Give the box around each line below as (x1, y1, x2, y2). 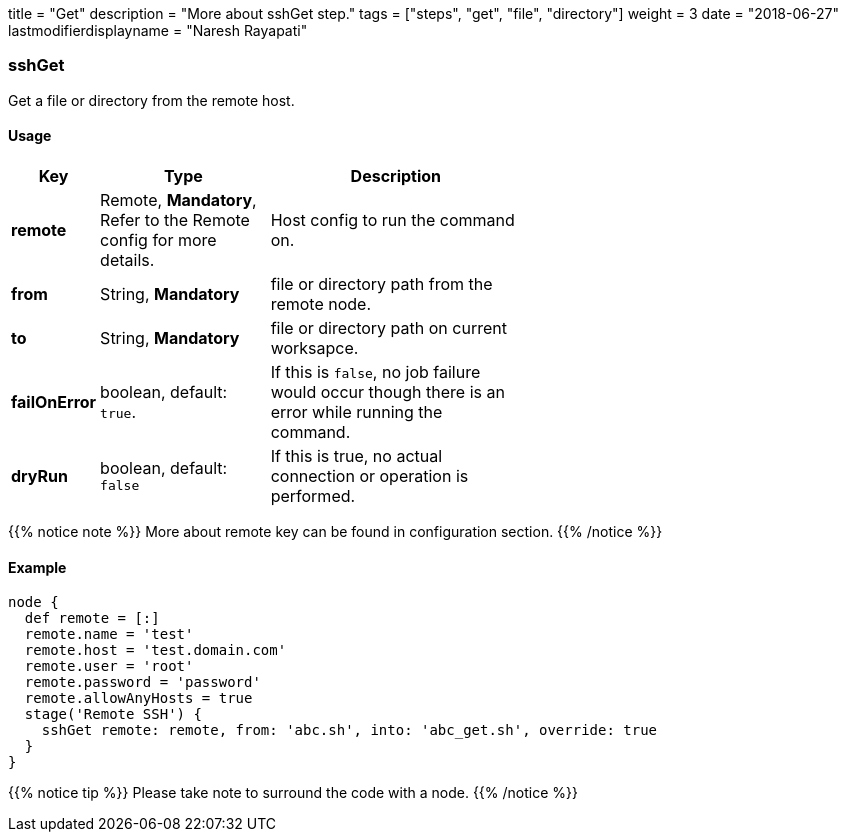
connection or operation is (270, 465, 469, 486)
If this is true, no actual (270, 445, 443, 466)
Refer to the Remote (100, 209, 250, 230)
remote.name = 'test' (24, 626, 194, 643)
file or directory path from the (270, 273, 493, 294)
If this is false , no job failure (270, 361, 481, 382)
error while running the (270, 401, 443, 422)
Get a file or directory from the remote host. (8, 91, 295, 109)
